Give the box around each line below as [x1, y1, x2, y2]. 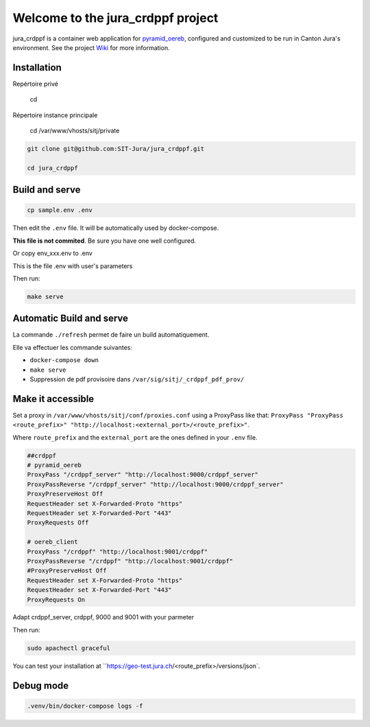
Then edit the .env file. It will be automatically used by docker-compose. [12, 224, 219, 233]
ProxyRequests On [27, 595, 86, 604]
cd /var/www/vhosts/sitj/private [29, 127, 120, 135]
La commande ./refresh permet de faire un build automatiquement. [12, 331, 210, 339]
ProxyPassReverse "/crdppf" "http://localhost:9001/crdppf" [27, 557, 234, 565]
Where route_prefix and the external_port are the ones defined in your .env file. [12, 433, 258, 442]
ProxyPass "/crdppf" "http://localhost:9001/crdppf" [27, 547, 208, 556]
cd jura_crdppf [27, 164, 78, 171]
